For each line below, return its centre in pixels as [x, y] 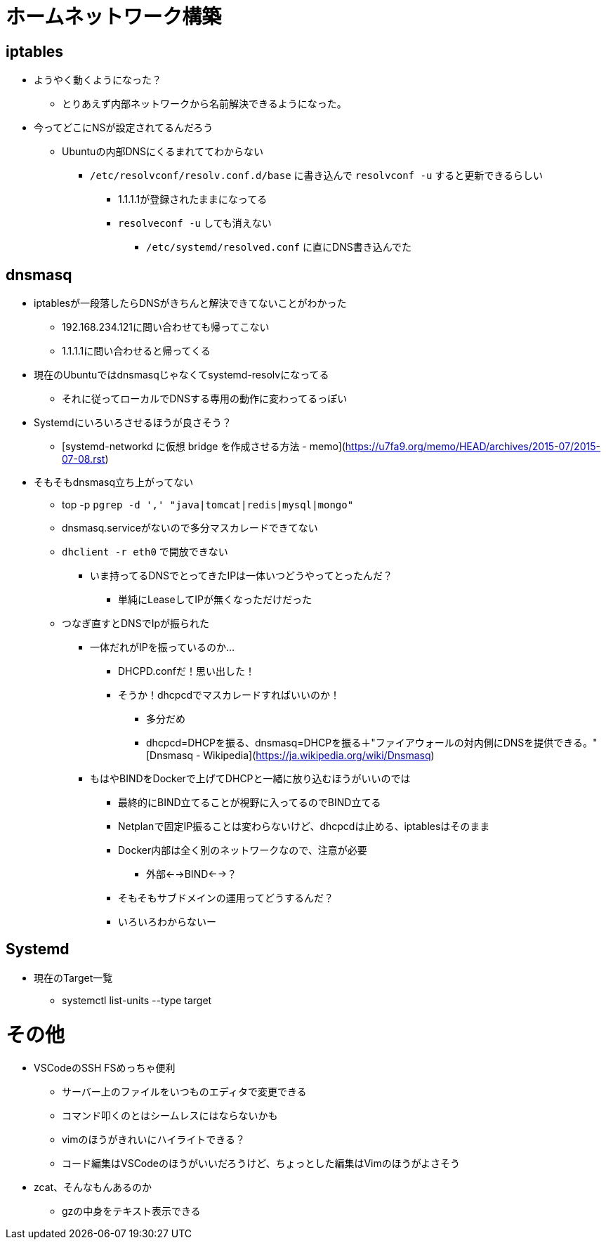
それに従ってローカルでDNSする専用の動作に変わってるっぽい [205, 399]
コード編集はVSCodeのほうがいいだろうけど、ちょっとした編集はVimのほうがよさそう [261, 1164]
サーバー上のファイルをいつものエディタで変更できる [184, 1092]
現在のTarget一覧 [73, 977]
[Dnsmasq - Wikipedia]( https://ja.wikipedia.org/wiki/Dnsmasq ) [290, 756]
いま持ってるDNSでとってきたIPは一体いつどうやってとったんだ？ [241, 576]
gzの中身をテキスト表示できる [131, 1211]
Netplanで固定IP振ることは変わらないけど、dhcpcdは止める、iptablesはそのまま [304, 826]
